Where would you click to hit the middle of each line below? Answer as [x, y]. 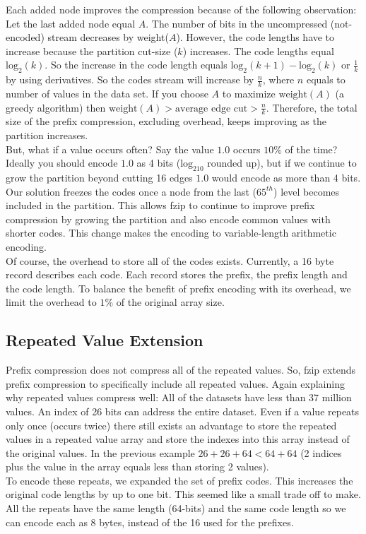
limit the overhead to [51, 302]
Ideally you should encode [62, 163]
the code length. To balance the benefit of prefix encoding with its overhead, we [178, 288]
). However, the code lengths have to [255, 37]
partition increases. [47, 135]
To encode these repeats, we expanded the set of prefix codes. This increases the [179, 480]
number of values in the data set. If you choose [107, 93]
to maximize [249, 93]
